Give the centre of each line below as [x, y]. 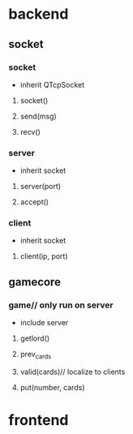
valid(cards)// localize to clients [73, 372]
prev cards [35, 355]
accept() [34, 202]
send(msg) [38, 116]
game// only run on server [61, 305]
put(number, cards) [52, 387]
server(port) [41, 187]
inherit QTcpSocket [52, 84]
